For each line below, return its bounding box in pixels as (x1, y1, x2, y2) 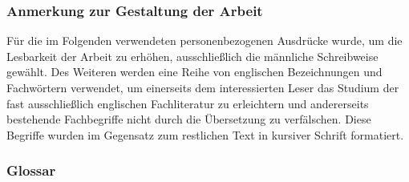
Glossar (6, 160, 56, 180)
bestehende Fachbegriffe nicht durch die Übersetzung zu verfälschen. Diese (6, 111, 371, 127)
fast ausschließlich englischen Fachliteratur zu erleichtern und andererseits (6, 95, 369, 111)
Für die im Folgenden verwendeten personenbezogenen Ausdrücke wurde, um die (6, 32, 403, 49)
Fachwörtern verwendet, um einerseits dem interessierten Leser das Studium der (6, 79, 399, 95)
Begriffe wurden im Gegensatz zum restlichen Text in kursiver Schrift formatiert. (6, 126, 404, 143)
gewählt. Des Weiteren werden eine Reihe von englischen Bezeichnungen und (6, 63, 383, 80)
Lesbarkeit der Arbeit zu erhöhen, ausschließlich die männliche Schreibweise (6, 47, 379, 64)
